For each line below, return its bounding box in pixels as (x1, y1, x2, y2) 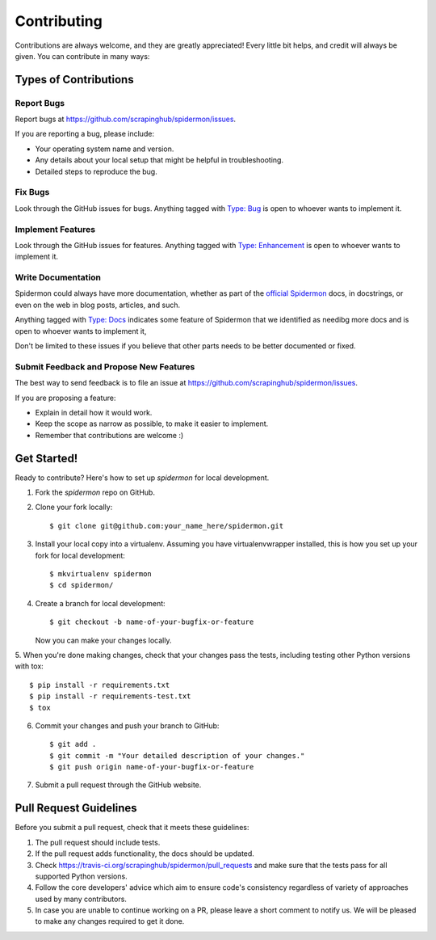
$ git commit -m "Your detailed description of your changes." (49, 751, 305, 760)
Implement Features (15, 223, 96, 234)
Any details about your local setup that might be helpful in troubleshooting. (35, 155, 284, 165)
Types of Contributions (15, 73, 134, 86)
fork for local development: (35, 550, 125, 560)
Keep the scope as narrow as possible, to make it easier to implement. (35, 419, 269, 428)
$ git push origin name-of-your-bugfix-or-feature (49, 762, 254, 772)
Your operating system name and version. (35, 144, 174, 154)
